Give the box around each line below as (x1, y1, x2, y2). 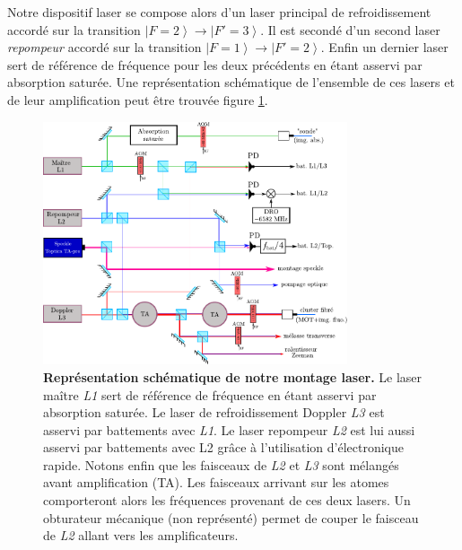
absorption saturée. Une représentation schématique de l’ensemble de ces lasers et (7, 73, 455, 92)
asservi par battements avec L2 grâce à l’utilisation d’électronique (43, 438, 404, 457)
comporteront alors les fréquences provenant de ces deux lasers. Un (43, 491, 411, 510)
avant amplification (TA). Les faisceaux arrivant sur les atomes (43, 473, 389, 492)
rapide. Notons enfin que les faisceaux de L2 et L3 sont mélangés (43, 455, 399, 474)
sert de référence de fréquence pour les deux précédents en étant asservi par (7, 55, 423, 74)
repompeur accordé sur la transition (7, 38, 202, 57)
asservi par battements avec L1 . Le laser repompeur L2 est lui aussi (43, 420, 415, 439)
